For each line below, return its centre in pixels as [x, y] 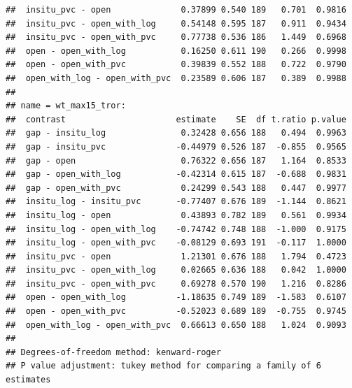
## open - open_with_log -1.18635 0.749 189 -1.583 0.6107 [176, 297]
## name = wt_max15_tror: [66, 106]
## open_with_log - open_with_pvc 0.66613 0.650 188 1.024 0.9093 [176, 325]
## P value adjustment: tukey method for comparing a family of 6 [164, 366]
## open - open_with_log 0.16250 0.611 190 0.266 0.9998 [176, 51]
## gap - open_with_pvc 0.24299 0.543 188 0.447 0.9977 [176, 188]
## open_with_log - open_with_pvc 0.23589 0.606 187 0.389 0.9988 [176, 78]
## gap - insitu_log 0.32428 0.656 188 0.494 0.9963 [176, 133]
